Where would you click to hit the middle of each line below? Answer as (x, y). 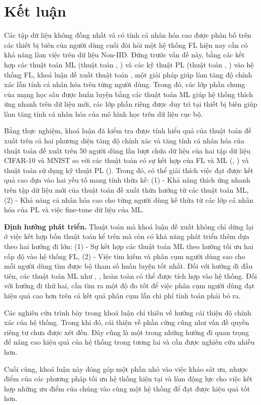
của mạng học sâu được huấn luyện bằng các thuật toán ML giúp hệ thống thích (128, 94)
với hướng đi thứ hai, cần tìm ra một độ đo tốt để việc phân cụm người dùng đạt (129, 286)
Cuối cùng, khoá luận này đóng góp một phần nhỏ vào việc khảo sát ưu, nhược (126, 369)
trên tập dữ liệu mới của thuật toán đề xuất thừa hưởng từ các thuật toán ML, (126, 190)
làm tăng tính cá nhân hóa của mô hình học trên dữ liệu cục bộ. (104, 113)
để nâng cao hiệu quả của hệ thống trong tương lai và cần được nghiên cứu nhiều (129, 342)
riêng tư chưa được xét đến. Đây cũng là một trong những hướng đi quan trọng (126, 332)
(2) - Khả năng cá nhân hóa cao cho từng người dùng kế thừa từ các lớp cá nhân (129, 199)
